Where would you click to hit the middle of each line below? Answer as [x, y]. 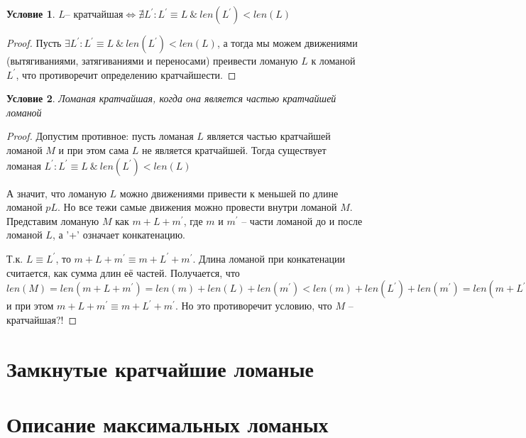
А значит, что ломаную [56, 193]
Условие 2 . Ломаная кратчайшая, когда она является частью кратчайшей [171, 98]
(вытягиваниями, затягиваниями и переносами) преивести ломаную [152, 60]
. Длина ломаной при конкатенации [269, 258]
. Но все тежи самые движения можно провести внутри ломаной [197, 207]
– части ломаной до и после [302, 220]
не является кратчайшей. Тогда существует [234, 149]
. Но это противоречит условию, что [253, 306]
